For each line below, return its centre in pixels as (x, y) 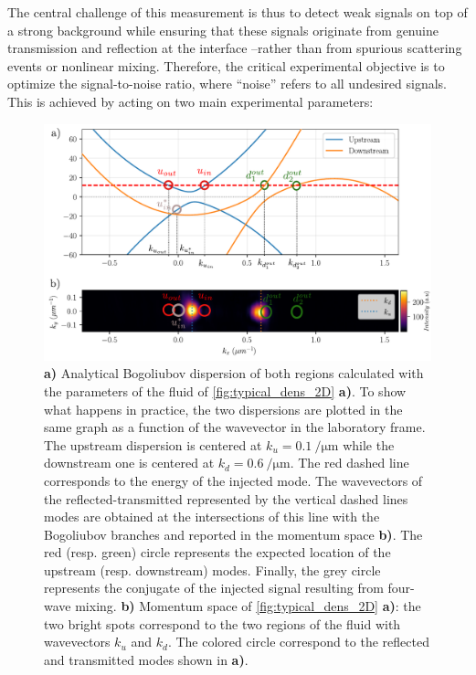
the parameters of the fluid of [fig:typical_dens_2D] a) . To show (225, 390)
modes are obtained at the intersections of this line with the (212, 517)
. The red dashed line (349, 463)
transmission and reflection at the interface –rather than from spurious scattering (235, 48)
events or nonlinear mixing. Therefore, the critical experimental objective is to (226, 65)
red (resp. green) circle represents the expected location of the (217, 552)
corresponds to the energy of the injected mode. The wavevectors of (233, 480)
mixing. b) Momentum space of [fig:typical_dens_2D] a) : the (248, 606)
